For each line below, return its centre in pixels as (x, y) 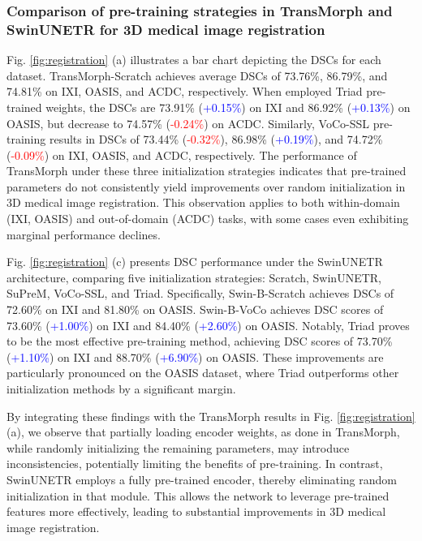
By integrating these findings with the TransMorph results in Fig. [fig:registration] (211, 416)
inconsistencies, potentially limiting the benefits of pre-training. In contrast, (195, 464)
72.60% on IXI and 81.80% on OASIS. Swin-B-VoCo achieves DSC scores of (195, 309)
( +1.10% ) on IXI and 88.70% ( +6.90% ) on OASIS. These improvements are (195, 356)
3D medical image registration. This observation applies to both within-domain (203, 202)
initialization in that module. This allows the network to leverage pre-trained (198, 495)
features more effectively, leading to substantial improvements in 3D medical (196, 511)
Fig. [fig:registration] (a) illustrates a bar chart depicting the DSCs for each (194, 60)
